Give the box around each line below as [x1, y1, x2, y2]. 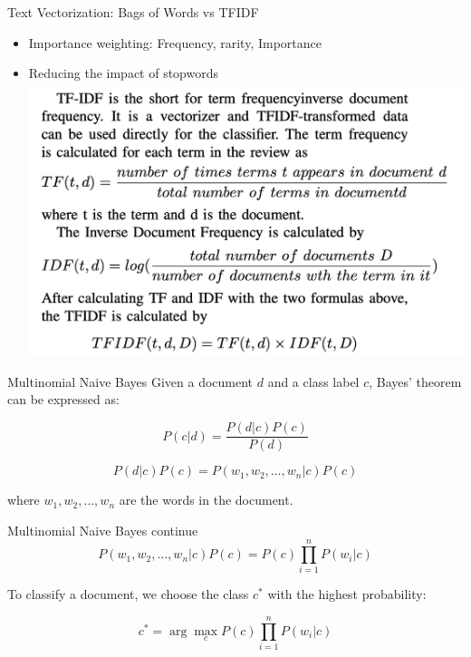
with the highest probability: [267, 585, 427, 604]
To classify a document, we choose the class [7, 585, 249, 604]
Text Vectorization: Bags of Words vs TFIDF [7, 3, 259, 21]
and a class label [267, 372, 360, 391]
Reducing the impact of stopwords [28, 63, 219, 82]
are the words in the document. [119, 490, 293, 509]
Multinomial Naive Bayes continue [7, 520, 198, 539]
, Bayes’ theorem [369, 372, 462, 391]
